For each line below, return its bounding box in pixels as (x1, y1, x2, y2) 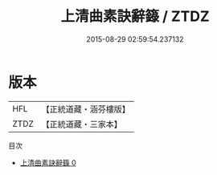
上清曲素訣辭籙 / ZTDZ (59, 7, 211, 26)
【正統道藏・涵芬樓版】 (41, 104, 131, 115)
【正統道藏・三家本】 (41, 118, 123, 129)
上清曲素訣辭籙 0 (19, 157, 76, 167)
